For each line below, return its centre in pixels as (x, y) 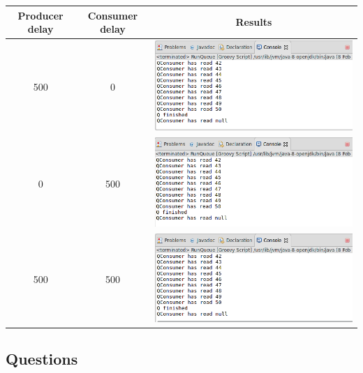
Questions (42, 359)
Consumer (113, 15)
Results (254, 22)
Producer (40, 15)
